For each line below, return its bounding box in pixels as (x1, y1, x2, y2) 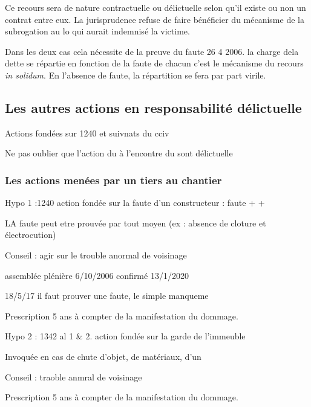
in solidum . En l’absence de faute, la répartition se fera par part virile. (5, 68, 266, 81)
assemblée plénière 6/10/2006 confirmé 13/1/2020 (5, 269, 189, 281)
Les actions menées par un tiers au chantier (5, 172, 222, 187)
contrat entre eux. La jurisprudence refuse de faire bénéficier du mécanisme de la (5, 13, 304, 25)
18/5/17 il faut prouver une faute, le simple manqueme (5, 289, 209, 302)
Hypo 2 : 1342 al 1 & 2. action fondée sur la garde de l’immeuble (5, 330, 246, 342)
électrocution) (5, 228, 56, 241)
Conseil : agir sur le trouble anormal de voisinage (5, 248, 187, 261)
